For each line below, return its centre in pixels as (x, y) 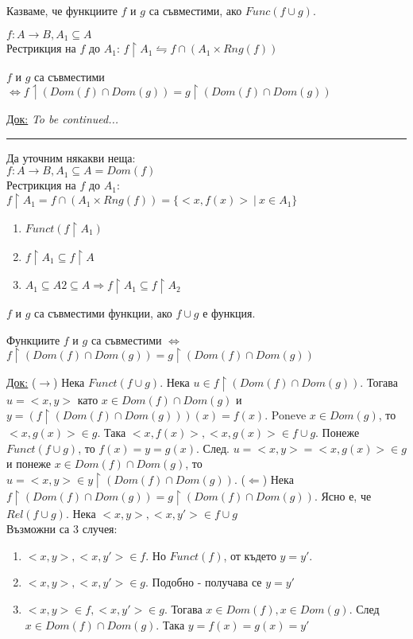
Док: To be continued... (63, 119)
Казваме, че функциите (62, 10)
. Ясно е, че (343, 496)
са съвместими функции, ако (103, 313)
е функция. (229, 313)
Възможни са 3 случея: (62, 529)
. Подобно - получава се (204, 582)
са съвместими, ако (195, 10)
